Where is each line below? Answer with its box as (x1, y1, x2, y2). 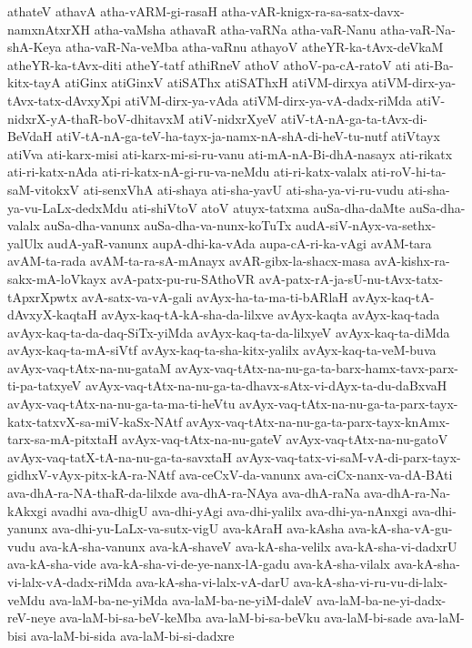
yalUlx (7, 233, 44, 252)
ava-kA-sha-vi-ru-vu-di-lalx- (293, 572, 448, 591)
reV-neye (7, 608, 55, 627)
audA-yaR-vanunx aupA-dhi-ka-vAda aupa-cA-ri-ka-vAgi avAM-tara (47, 233, 432, 252)
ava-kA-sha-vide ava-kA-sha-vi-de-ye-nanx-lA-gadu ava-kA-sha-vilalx (7, 554, 390, 573)
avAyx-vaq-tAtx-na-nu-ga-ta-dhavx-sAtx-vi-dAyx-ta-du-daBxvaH (85, 376, 447, 395)
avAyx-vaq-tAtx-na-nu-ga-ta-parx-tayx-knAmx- (186, 411, 450, 430)
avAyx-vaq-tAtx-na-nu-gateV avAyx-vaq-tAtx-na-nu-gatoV (122, 430, 448, 449)
